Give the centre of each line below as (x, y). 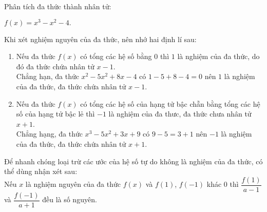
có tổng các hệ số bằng (116, 56)
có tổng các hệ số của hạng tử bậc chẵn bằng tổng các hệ (170, 103)
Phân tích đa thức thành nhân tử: (58, 6)
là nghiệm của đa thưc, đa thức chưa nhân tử (180, 114)
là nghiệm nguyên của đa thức (73, 184)
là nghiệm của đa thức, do (218, 56)
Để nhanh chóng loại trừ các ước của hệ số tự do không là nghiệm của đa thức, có (133, 161)
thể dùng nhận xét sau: (41, 171)
